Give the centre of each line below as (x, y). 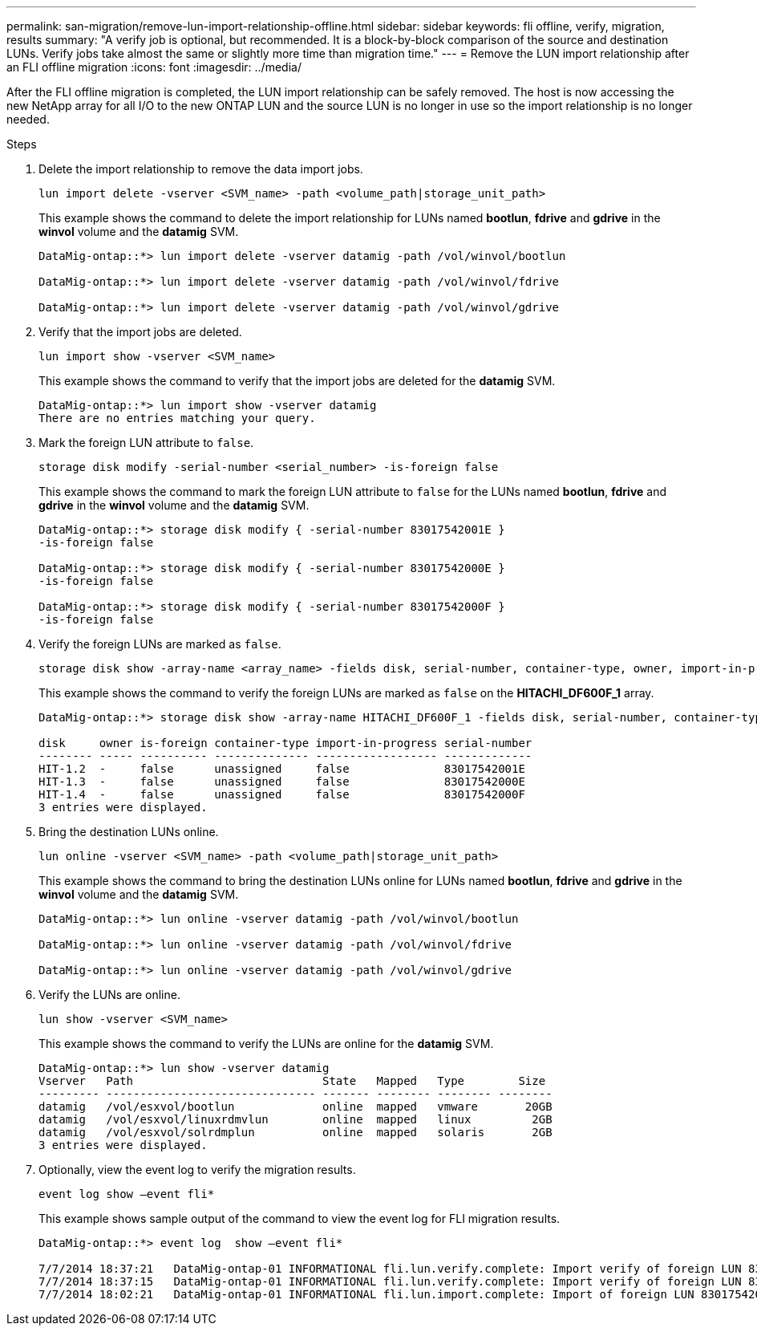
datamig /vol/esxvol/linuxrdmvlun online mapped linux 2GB (296, 1119)
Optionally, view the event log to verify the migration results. (197, 1170)
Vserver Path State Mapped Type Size (292, 1081)
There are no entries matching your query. (177, 418)
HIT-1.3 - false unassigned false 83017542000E (282, 782)
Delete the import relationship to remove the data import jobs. (201, 169)
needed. (28, 119)
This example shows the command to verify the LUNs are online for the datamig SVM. (266, 1044)
